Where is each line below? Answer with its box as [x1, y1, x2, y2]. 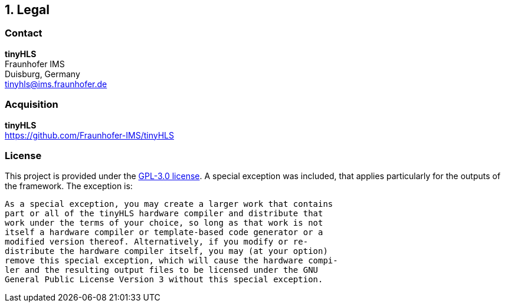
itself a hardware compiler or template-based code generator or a [5, 227, 323, 237]
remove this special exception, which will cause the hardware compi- [5, 256, 338, 266]
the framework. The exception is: [5, 181, 133, 192]
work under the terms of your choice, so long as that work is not [5, 218, 323, 228]
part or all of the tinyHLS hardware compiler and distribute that [5, 209, 323, 219]
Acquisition [5, 98, 58, 111]
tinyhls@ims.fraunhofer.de [5, 78, 107, 89]
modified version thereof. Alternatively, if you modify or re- [5, 237, 309, 247]
